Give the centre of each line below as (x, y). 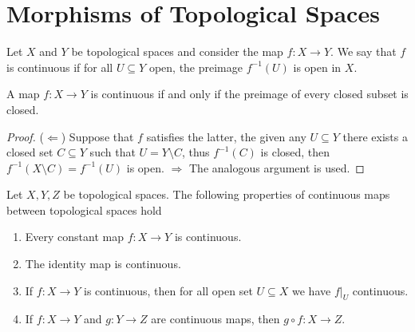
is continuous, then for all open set (168, 290)
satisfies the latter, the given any (226, 136)
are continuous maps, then (215, 319)
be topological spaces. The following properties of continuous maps (227, 194)
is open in (317, 67)
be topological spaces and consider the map (177, 51)
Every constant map (74, 237)
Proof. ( (25, 136)
